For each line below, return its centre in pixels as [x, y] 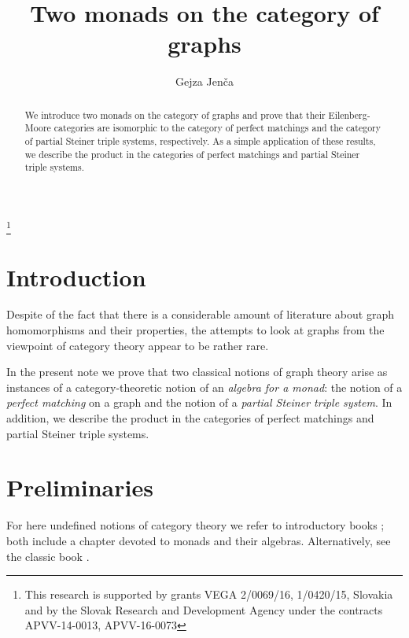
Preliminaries [80, 487]
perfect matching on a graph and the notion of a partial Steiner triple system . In [199, 402]
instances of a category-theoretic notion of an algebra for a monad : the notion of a [204, 387]
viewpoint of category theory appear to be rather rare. [138, 345]
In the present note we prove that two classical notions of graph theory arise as [197, 372]
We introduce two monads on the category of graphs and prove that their [175, 114]
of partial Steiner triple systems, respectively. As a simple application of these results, [200, 141]
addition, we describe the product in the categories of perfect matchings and [190, 418]
